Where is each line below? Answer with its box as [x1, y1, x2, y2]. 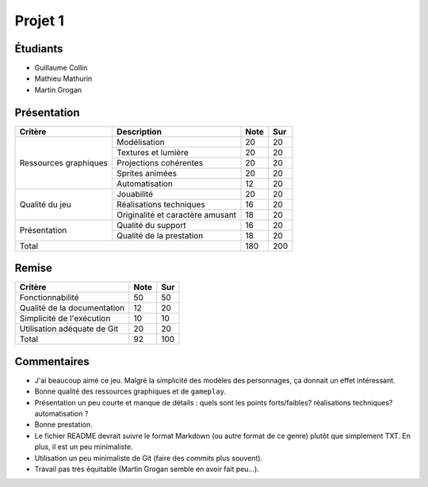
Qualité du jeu [19, 199, 71, 210]
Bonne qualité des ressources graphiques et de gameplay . [34, 386, 227, 396]
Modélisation [116, 136, 166, 147]
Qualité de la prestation [116, 230, 204, 241]
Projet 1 [14, 12, 65, 29]
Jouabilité [116, 188, 154, 200]
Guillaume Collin [34, 63, 88, 73]
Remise [14, 261, 53, 275]
